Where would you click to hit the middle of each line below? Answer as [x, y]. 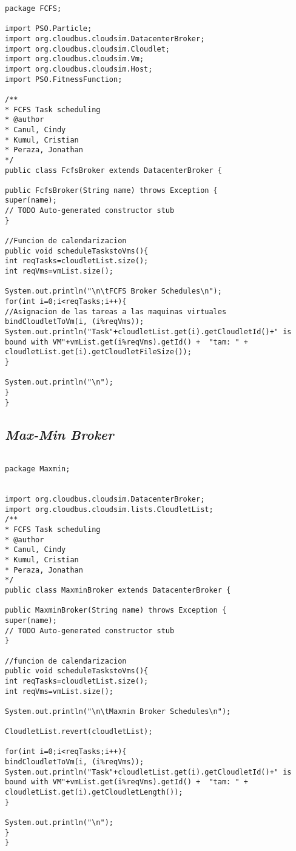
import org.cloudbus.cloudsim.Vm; [75, 59]
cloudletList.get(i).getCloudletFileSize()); [98, 352]
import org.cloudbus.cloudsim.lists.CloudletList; [109, 509]
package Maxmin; [38, 469]
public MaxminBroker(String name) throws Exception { [116, 610]
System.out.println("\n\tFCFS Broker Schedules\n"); [113, 291]
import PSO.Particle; [49, 29]
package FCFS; [33, 8]
